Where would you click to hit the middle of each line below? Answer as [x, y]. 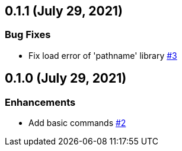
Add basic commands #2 [77, 123]
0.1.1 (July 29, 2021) [64, 11]
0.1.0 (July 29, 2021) [66, 78]
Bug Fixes [28, 35]
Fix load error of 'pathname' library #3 [103, 55]
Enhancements [40, 102]
